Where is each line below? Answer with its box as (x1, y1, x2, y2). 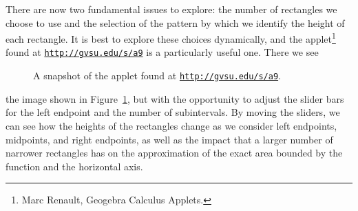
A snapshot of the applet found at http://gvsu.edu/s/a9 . (33, 68, 281, 83)
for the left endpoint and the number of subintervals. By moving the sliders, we (6, 105, 340, 119)
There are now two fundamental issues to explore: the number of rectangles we (6, 2, 337, 16)
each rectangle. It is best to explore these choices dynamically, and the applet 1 (6, 30, 336, 46)
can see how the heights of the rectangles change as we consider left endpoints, (6, 118, 337, 132)
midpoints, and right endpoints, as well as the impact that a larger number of (6, 132, 333, 146)
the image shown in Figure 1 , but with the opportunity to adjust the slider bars (6, 91, 344, 105)
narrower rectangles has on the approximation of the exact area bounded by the (6, 145, 343, 160)
